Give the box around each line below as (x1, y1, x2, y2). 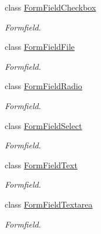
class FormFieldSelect (5, 119, 82, 131)
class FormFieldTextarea (5, 198, 93, 210)
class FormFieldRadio (5, 80, 82, 92)
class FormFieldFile (5, 40, 75, 53)
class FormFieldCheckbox (5, 1, 96, 13)
